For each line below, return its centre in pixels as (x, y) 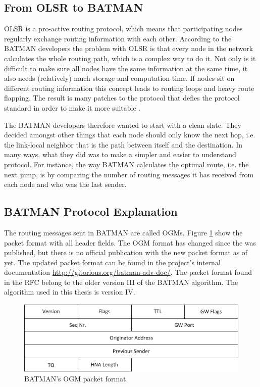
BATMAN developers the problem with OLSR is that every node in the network (129, 48)
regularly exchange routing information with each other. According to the (118, 38)
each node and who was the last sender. (65, 184)
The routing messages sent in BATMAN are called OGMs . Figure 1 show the (123, 232)
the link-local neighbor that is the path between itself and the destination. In (123, 144)
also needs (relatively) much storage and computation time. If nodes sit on (119, 78)
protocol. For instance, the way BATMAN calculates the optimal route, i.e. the (126, 164)
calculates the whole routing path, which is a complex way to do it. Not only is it (130, 58)
